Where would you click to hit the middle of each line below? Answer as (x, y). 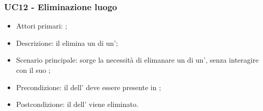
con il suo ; (33, 70)
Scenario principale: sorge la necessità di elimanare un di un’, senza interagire (137, 60)
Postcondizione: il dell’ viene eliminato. (77, 104)
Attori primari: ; (42, 26)
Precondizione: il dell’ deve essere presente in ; (89, 87)
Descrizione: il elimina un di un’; (67, 43)
